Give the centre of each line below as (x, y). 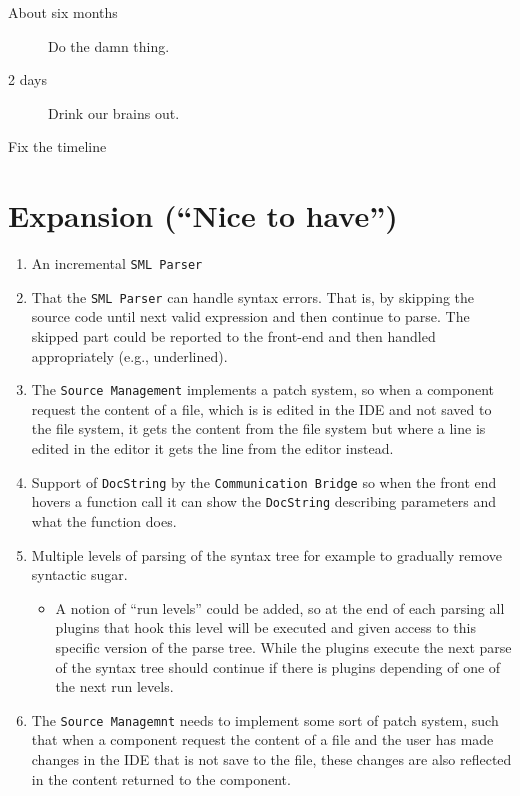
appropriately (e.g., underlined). (129, 355)
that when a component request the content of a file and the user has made (262, 739)
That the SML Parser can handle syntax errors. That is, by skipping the (253, 296)
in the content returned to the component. (161, 778)
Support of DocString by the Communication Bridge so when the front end (264, 481)
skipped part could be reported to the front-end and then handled (233, 336)
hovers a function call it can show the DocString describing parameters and (264, 501)
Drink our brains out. (114, 112)
